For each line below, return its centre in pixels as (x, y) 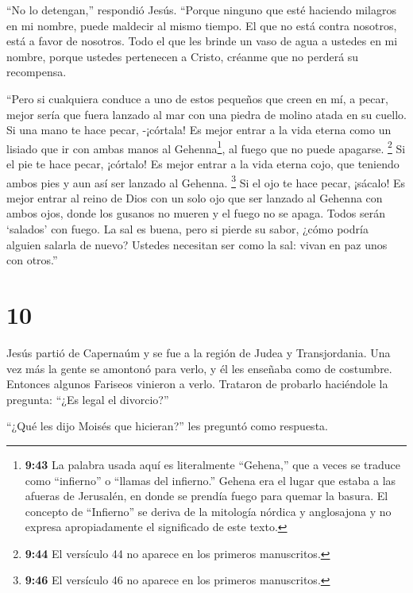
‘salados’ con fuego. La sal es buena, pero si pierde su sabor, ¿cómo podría (187, 229)
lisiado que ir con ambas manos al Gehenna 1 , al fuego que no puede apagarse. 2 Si (206, 147)
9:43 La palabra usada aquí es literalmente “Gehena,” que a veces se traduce (213, 464)
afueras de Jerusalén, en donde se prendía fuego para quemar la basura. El (206, 496)
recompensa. (37, 72)
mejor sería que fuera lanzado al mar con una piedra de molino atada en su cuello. (206, 114)
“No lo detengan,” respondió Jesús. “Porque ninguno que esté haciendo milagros (201, 10)
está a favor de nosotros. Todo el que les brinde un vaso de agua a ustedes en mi (202, 41)
